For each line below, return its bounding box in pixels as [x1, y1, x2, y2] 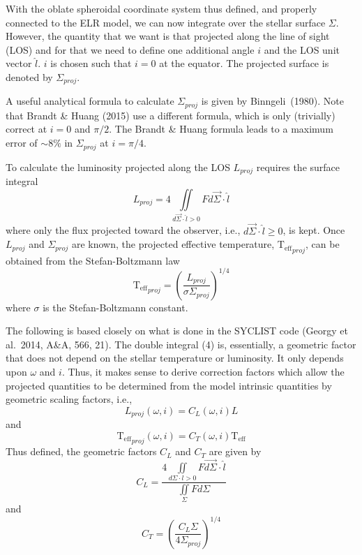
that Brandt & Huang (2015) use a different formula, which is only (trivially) [6, 108, 335, 122]
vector [6, 56, 32, 71]
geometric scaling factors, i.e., [6, 392, 133, 406]
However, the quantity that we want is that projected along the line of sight [6, 29, 330, 43]
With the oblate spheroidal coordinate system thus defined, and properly [6, 1, 317, 15]
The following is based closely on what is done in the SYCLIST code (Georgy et [6, 323, 348, 338]
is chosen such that [50, 56, 132, 71]
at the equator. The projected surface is [159, 56, 329, 71]
